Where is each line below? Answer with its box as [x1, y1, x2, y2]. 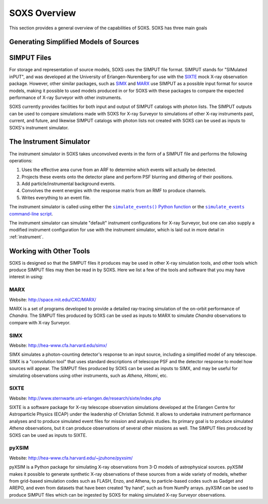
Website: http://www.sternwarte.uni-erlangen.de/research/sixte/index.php [9, 395, 161, 401]
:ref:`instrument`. [9, 234, 44, 240]
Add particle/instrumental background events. [21, 181, 116, 187]
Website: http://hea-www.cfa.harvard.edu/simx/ [9, 342, 107, 348]
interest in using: [9, 274, 43, 280]
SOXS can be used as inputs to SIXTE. [9, 432, 87, 438]
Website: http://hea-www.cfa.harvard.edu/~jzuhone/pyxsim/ [9, 455, 133, 461]
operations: [9, 157, 33, 164]
